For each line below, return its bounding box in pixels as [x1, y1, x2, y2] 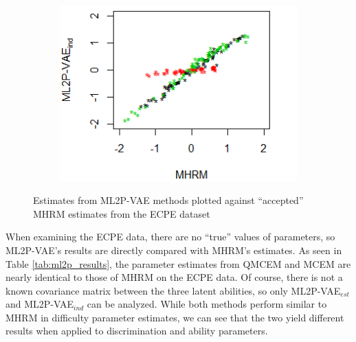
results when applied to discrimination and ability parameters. [5, 323, 268, 338]
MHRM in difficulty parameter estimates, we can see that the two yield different [5, 310, 344, 324]
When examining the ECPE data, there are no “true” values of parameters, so [5, 229, 335, 244]
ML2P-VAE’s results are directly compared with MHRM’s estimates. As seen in [5, 242, 342, 257]
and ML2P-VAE [5, 297, 74, 311]
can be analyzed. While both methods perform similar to [87, 297, 327, 311]
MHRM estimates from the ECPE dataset [33, 206, 210, 220]
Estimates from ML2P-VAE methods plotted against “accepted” [33, 193, 304, 207]
